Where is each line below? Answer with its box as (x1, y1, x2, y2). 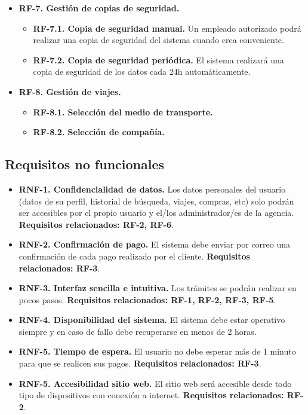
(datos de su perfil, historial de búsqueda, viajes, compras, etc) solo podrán (19, 194, 294, 207)
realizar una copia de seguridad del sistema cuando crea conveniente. (33, 33, 284, 46)
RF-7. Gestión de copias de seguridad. (19, 2, 180, 14)
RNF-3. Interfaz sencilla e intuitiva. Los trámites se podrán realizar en (19, 282, 297, 294)
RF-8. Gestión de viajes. (19, 85, 121, 97)
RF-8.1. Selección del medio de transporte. (33, 105, 213, 118)
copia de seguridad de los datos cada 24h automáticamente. (33, 65, 251, 78)
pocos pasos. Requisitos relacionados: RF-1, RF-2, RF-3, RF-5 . (19, 293, 276, 306)
